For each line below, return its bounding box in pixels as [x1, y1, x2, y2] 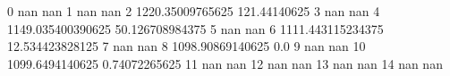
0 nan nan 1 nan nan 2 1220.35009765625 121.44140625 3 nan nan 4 [7, 2, 380, 20]
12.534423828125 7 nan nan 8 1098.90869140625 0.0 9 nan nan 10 [7, 37, 366, 55]
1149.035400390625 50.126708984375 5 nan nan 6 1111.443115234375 [7, 19, 384, 38]
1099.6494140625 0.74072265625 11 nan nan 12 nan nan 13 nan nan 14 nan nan [7, 54, 443, 72]
